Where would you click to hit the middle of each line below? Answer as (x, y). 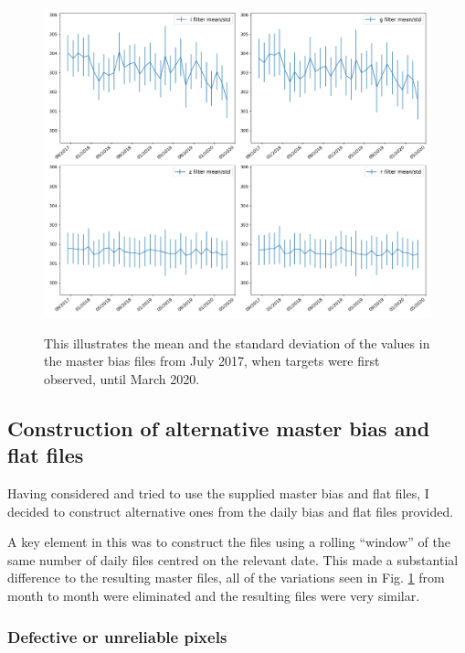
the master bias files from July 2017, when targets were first (212, 361)
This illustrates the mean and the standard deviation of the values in (237, 343)
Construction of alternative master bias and (219, 428)
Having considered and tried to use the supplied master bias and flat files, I (218, 493)
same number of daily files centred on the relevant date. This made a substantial (233, 559)
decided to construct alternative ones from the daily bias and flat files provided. (231, 511)
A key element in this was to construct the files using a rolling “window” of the (229, 542)
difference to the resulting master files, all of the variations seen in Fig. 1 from (226, 578)
